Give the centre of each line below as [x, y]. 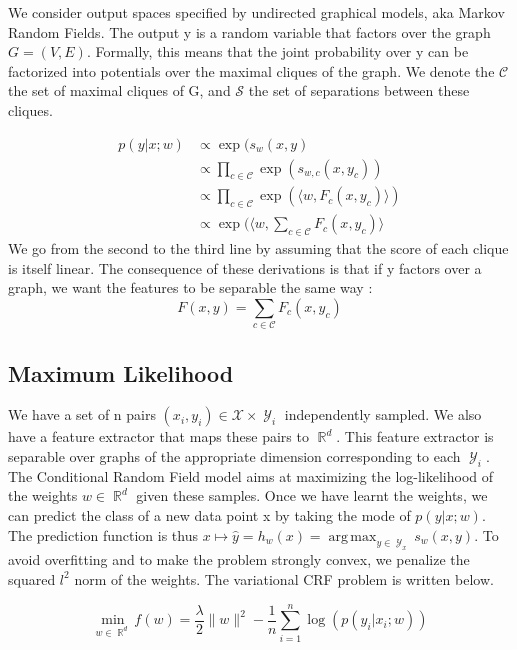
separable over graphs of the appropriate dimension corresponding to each [234, 455]
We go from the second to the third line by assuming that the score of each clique [258, 248]
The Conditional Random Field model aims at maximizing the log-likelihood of [251, 475]
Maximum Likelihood [121, 372]
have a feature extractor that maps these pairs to [158, 436]
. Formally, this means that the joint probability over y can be [277, 51]
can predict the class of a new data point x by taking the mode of [209, 514]
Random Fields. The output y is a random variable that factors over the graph [249, 31]
